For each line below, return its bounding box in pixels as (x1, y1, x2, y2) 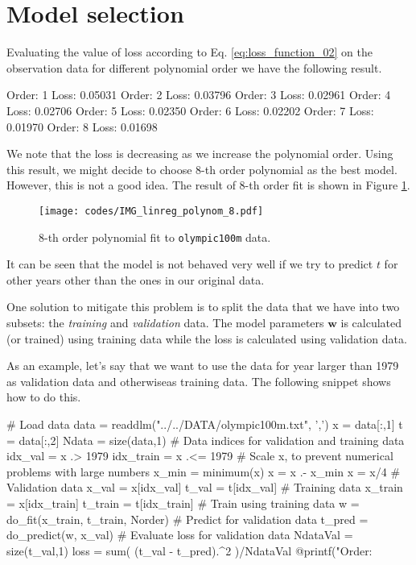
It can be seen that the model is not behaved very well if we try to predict (6, 255, 373, 272)
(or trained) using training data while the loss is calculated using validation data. (6, 330, 407, 347)
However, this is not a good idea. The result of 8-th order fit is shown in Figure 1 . (6, 177, 410, 193)
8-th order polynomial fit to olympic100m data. (39, 228, 271, 245)
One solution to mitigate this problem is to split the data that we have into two (6, 298, 400, 315)
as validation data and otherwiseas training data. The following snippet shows (6, 372, 391, 389)
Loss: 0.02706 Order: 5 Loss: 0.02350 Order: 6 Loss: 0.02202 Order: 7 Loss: (6, 102, 374, 118)
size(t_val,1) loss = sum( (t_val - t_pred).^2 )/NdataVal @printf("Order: (6, 542, 373, 559)
